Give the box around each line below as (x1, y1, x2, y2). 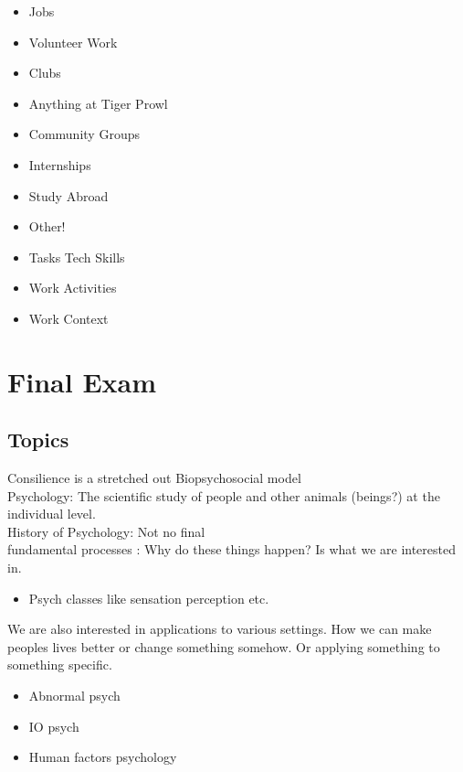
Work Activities (28, 278, 117, 297)
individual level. (7, 504, 96, 523)
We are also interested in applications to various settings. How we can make (7, 619, 432, 638)
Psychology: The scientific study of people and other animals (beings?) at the (7, 486, 440, 505)
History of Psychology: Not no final (7, 521, 205, 541)
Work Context (28, 308, 109, 327)
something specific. (7, 655, 112, 674)
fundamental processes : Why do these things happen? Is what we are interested (7, 540, 457, 559)
